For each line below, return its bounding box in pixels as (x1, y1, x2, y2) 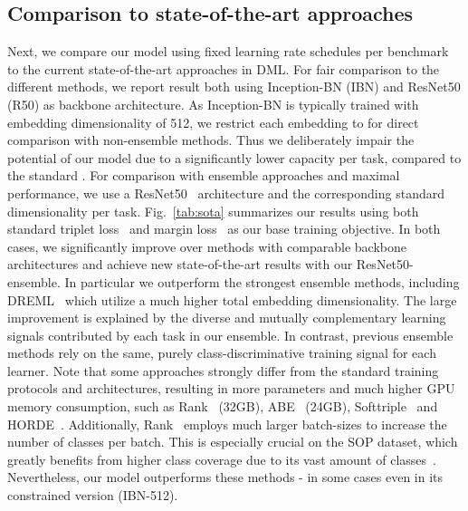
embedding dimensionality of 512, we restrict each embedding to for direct (7, 112, 419, 131)
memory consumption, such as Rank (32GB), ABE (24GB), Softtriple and (7, 397, 438, 416)
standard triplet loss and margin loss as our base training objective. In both (7, 219, 441, 238)
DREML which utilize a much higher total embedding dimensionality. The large (7, 290, 457, 309)
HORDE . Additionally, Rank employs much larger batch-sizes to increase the (7, 414, 447, 433)
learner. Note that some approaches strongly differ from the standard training (7, 361, 439, 380)
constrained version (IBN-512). (7, 486, 178, 505)
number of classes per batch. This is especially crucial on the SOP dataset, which (7, 432, 458, 451)
